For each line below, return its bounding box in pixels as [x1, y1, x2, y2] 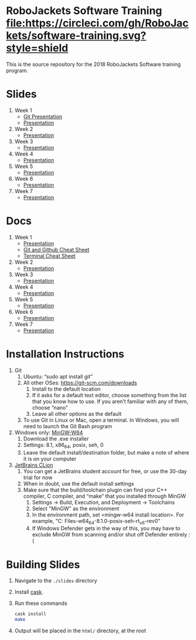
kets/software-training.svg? [6, 29, 147, 42]
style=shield [6, 42, 68, 55]
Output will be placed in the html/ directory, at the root [14, 627, 146, 634]
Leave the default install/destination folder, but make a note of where [23, 449, 190, 456]
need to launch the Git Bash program [23, 422, 112, 429]
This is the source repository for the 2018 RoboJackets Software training [6, 60, 181, 68]
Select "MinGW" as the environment [32, 505, 119, 512]
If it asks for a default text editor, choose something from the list [32, 391, 187, 398]
